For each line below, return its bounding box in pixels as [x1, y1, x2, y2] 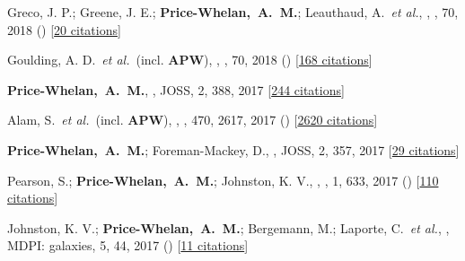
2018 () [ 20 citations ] [7, 20, 121, 39]
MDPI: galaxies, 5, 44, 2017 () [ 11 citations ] [7, 236, 249, 255]
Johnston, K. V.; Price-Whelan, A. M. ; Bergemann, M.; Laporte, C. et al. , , [7, 218, 450, 237]
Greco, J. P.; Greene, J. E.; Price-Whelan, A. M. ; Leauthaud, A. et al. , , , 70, [7, 3, 459, 21]
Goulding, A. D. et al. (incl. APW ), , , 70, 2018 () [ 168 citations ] [7, 50, 373, 69]
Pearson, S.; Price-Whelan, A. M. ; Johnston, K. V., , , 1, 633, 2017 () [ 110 [7, 170, 439, 189]
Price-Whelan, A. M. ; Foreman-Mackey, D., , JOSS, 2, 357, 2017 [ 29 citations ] [7, 140, 460, 159]
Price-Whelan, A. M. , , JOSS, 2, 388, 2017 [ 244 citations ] [7, 80, 345, 99]
